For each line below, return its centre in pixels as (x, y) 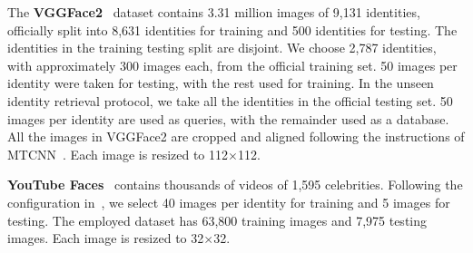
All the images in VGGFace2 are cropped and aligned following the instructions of (236, 136)
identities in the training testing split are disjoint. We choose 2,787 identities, (222, 48)
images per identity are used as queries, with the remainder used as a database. (228, 118)
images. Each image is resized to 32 (106, 238)
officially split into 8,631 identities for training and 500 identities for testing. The (232, 29)
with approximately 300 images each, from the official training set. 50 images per (232, 65)
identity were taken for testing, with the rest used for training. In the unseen (221, 83)
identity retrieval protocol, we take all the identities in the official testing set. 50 (230, 100)
